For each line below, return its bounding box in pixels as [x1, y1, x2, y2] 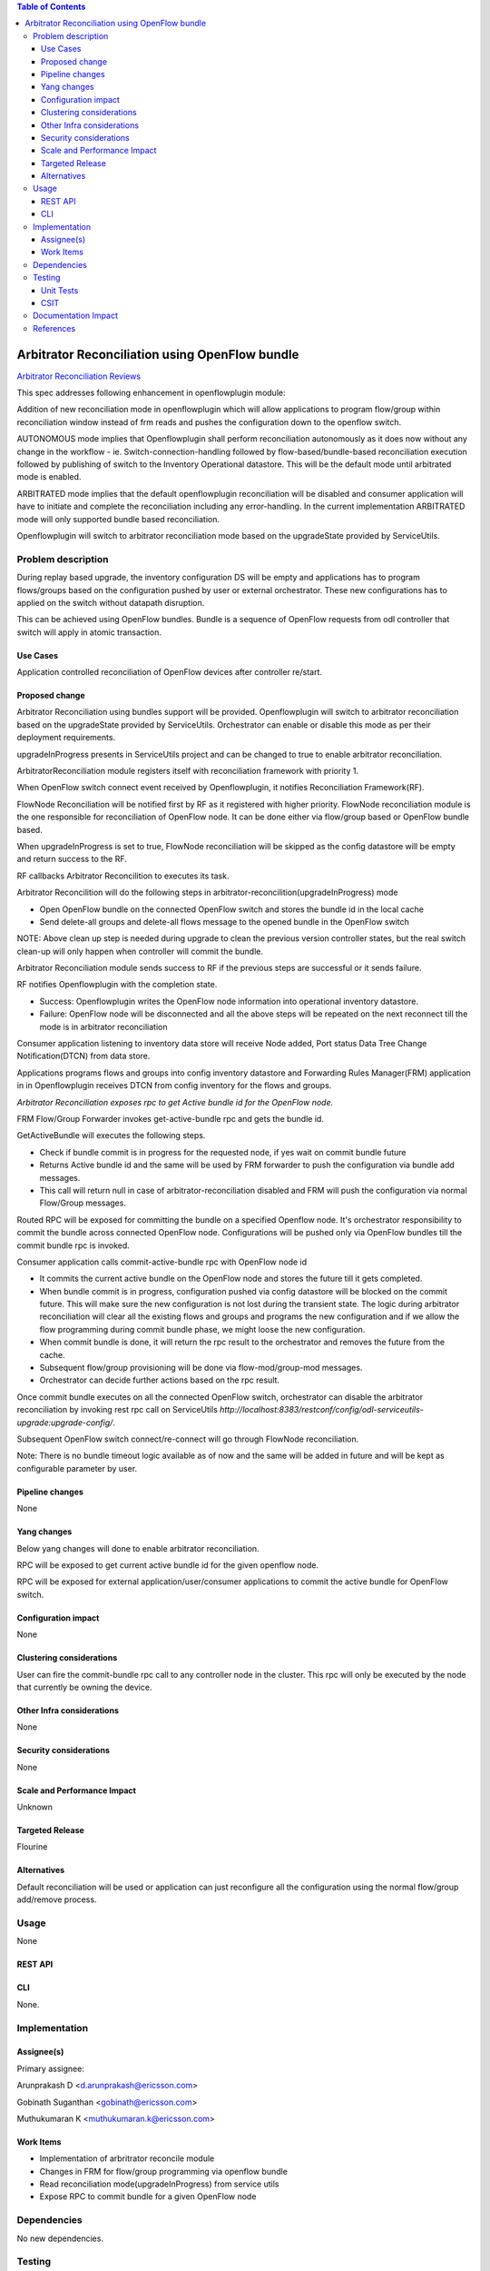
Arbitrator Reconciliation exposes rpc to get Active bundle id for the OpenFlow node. [16, 1096, 334, 1107]
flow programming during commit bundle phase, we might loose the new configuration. [39, 1324, 366, 1334]
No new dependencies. [16, 2233, 104, 2244]
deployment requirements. [16, 732, 116, 743]
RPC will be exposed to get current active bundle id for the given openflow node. [16, 1559, 319, 1571]
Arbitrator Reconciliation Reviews [16, 371, 141, 382]
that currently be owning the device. [16, 1681, 152, 1692]
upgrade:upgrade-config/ [16, 1417, 113, 1428]
